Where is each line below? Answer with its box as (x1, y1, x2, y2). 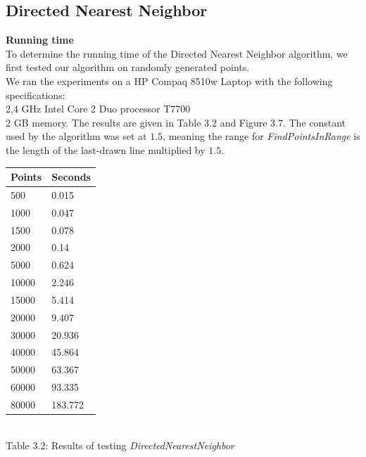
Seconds (51, 169, 91, 184)
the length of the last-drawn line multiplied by (6, 142, 206, 157)
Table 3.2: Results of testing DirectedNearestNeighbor (6, 437, 234, 452)
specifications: (6, 87, 65, 102)
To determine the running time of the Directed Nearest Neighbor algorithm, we (6, 46, 348, 60)
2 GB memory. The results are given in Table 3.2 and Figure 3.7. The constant (6, 115, 346, 129)
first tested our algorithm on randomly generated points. (6, 60, 250, 75)
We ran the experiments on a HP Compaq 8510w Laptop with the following (6, 73, 333, 88)
